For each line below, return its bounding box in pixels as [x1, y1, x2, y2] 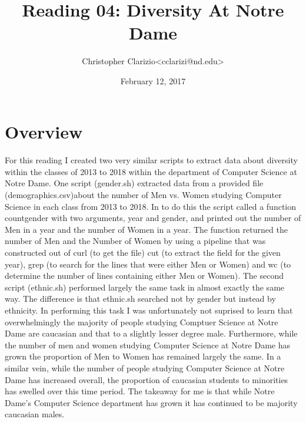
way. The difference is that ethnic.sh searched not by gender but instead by [5, 292, 276, 305]
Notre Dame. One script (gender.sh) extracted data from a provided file [5, 177, 264, 189]
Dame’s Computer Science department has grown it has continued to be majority [5, 396, 298, 408]
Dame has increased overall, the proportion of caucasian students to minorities [5, 373, 288, 385]
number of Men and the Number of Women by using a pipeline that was [5, 235, 266, 247]
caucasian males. [5, 408, 65, 420]
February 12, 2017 [120, 74, 186, 87]
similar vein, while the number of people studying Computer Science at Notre [5, 361, 285, 374]
